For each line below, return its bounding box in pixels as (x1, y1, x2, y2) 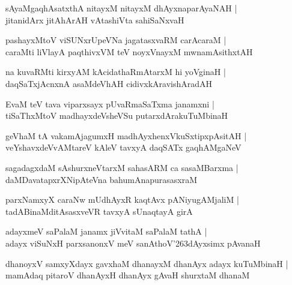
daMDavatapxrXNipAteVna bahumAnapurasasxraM (5, 173, 198, 185)
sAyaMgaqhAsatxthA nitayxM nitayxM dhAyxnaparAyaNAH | (5, 2, 237, 14)
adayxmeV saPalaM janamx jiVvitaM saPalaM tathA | (5, 225, 207, 238)
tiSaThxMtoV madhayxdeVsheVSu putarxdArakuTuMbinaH (5, 109, 228, 122)
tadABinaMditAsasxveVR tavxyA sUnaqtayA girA (5, 205, 193, 217)
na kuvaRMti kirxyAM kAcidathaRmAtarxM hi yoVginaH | (5, 65, 226, 78)
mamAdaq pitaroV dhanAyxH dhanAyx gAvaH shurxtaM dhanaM (5, 269, 250, 281)
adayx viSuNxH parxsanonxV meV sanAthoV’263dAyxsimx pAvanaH (5, 236, 261, 249)
